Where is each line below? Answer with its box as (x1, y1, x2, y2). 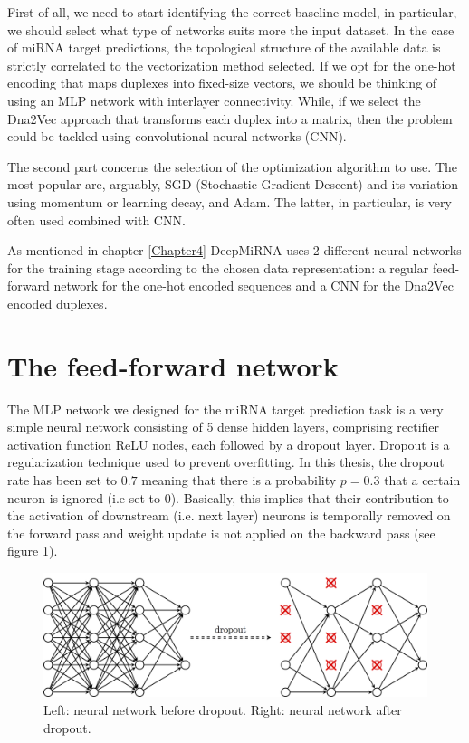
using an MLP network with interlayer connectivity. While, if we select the (7, 90, 421, 110)
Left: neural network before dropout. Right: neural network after (43, 700, 402, 719)
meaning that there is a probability (141, 471, 337, 489)
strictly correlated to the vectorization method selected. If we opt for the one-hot (7, 55, 456, 74)
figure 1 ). (7, 541, 58, 560)
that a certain (384, 471, 461, 489)
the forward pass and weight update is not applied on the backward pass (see (7, 523, 435, 542)
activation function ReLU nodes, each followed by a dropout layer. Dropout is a (7, 434, 450, 453)
